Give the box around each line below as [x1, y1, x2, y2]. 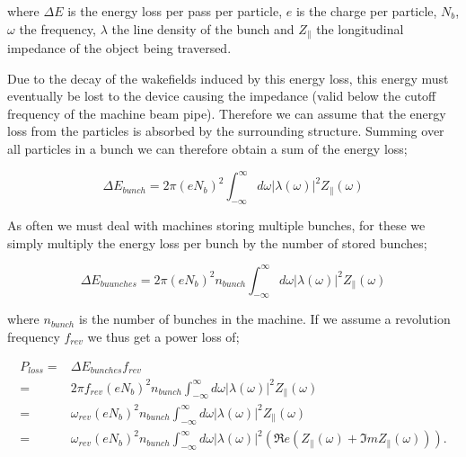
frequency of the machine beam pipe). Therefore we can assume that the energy [7, 103, 446, 122]
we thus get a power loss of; [87, 327, 240, 345]
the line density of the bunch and [111, 19, 295, 38]
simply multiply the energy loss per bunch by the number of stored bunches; [7, 233, 427, 252]
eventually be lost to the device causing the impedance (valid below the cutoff [7, 86, 436, 105]
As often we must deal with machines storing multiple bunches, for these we [7, 215, 426, 234]
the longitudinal [316, 19, 404, 38]
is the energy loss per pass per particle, [67, 2, 283, 20]
